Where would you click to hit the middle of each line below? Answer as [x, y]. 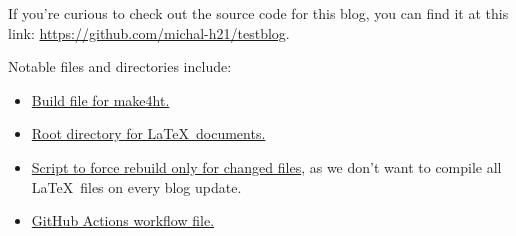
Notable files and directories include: [120, 66]
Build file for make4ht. [100, 99]
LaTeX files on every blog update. [136, 186]
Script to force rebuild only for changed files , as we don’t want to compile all [266, 166]
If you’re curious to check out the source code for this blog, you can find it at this [258, 13]
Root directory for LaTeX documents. [148, 133]
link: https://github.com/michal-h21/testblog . [149, 32]
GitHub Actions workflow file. [123, 220]
